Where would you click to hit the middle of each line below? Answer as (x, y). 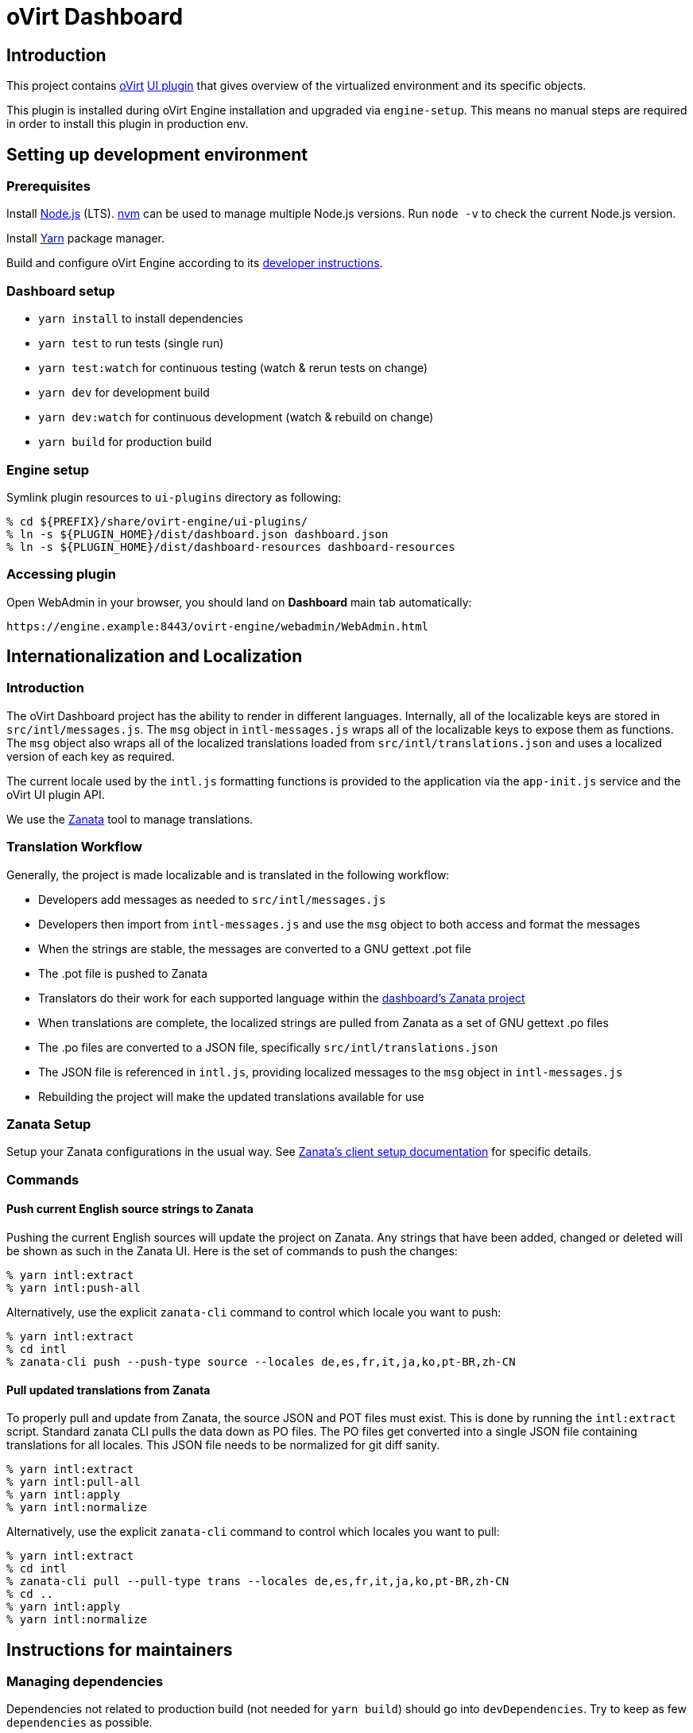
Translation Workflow (74, 847)
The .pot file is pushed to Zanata (123, 973)
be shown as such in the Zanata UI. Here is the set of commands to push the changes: (232, 1250)
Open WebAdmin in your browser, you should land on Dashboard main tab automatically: (239, 602)
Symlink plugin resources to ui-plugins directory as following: (174, 497)
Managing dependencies (85, 1682)
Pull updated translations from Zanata (108, 1390)
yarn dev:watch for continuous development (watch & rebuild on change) (236, 417)
